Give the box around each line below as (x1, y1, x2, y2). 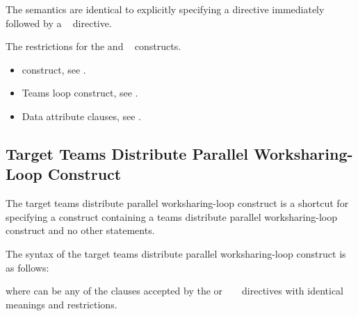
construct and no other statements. (6, 223, 155, 238)
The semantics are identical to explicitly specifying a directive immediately (6, 2, 325, 16)
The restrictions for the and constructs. (6, 39, 181, 53)
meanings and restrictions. (6, 297, 117, 311)
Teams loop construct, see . (22, 85, 138, 100)
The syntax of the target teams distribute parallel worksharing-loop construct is (6, 246, 346, 260)
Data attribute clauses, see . (22, 108, 141, 123)
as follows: (6, 260, 49, 274)
